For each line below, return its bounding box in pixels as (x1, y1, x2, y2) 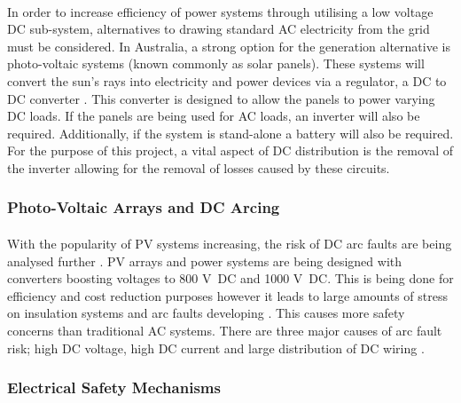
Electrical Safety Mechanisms (7, 376, 221, 399)
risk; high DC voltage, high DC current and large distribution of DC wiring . (7, 338, 425, 357)
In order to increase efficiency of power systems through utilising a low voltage (7, 2, 434, 20)
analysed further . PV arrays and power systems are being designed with (7, 251, 402, 270)
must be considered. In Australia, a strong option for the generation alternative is (7, 36, 450, 55)
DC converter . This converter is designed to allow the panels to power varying (7, 89, 435, 107)
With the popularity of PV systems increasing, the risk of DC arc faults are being (7, 233, 452, 252)
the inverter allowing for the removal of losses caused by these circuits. (7, 158, 390, 177)
